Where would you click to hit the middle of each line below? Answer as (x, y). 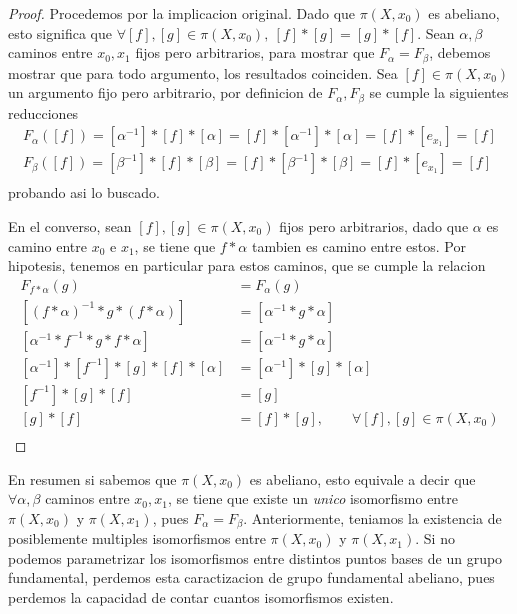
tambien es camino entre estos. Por (358, 245)
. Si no (435, 538)
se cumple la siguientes (439, 92)
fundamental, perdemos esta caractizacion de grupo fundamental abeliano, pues (251, 577)
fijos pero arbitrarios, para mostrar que (255, 52)
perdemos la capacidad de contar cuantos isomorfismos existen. (201, 596)
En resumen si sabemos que (92, 478)
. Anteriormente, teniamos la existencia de (372, 517)
